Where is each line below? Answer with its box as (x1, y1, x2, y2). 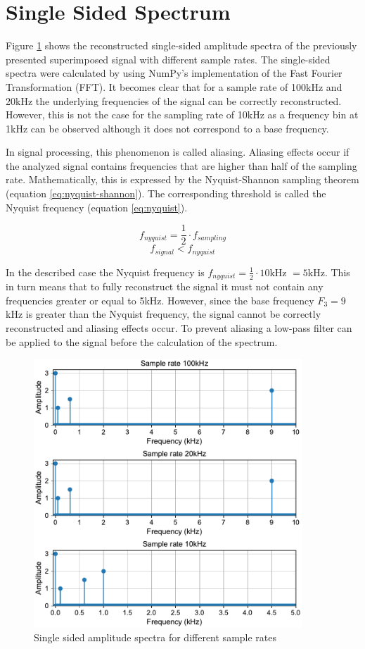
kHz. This (307, 264, 350, 279)
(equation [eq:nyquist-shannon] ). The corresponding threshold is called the (6, 186, 326, 201)
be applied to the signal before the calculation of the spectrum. (6, 334, 278, 349)
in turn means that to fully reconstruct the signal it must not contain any (6, 279, 324, 294)
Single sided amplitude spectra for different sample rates (34, 630, 277, 645)
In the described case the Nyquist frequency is (6, 264, 205, 279)
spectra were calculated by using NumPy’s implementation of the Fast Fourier (6, 66, 342, 80)
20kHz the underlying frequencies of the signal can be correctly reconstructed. (6, 93, 342, 108)
